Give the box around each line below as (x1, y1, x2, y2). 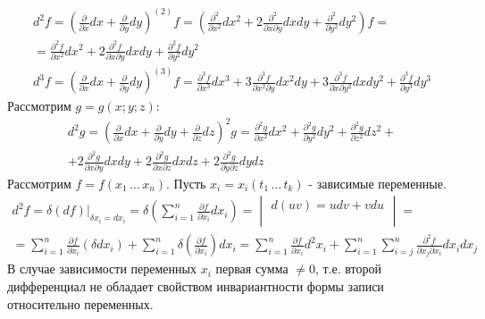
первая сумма (215, 259, 288, 278)
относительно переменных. (7, 294, 154, 313)
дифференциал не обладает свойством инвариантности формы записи (7, 276, 384, 295)
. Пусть (166, 173, 206, 192)
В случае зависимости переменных (7, 259, 197, 278)
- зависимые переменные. (308, 173, 447, 192)
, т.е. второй (314, 259, 381, 278)
